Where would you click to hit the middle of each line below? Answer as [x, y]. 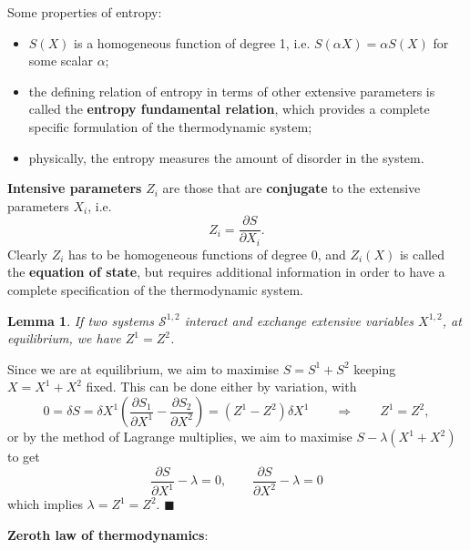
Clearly [27, 254]
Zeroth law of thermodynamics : [108, 534]
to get [24, 457]
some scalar [61, 61]
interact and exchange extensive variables [299, 320]
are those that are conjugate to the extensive [291, 188]
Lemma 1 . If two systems [81, 320]
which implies [45, 504]
